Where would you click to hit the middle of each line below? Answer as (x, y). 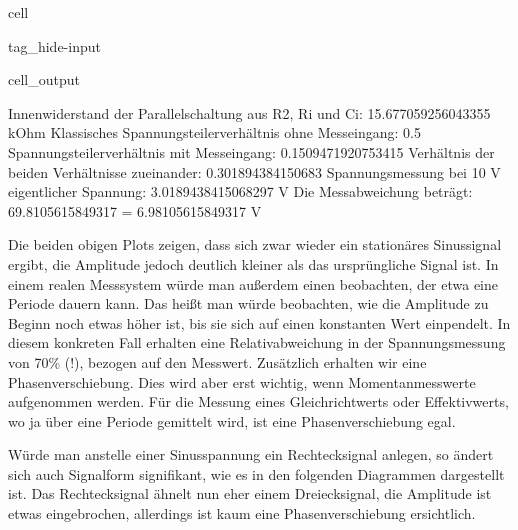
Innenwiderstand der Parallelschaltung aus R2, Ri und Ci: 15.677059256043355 (249, 112)
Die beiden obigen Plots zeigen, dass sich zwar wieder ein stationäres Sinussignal (255, 244)
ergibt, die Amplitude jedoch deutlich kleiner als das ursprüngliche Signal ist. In (253, 263)
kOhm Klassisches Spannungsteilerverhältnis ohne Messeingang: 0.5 (214, 132)
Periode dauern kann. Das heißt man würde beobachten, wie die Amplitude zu (248, 303)
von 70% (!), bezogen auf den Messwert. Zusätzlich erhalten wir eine (217, 361)
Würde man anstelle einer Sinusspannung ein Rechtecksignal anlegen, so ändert (251, 454)
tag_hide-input (54, 45)
